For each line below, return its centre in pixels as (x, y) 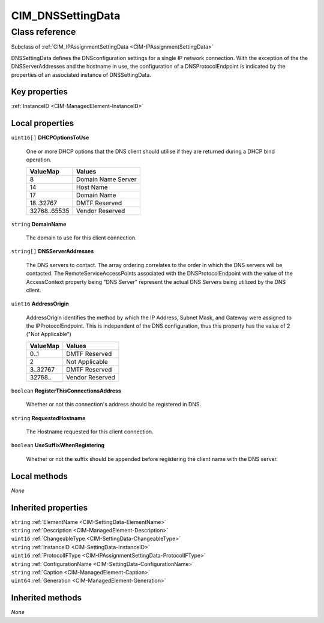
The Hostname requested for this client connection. (90, 432)
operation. (39, 160)
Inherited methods (46, 598)
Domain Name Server (106, 179)
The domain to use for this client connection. (82, 238)
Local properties (43, 123)
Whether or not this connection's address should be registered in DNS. (114, 405)
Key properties (40, 92)
